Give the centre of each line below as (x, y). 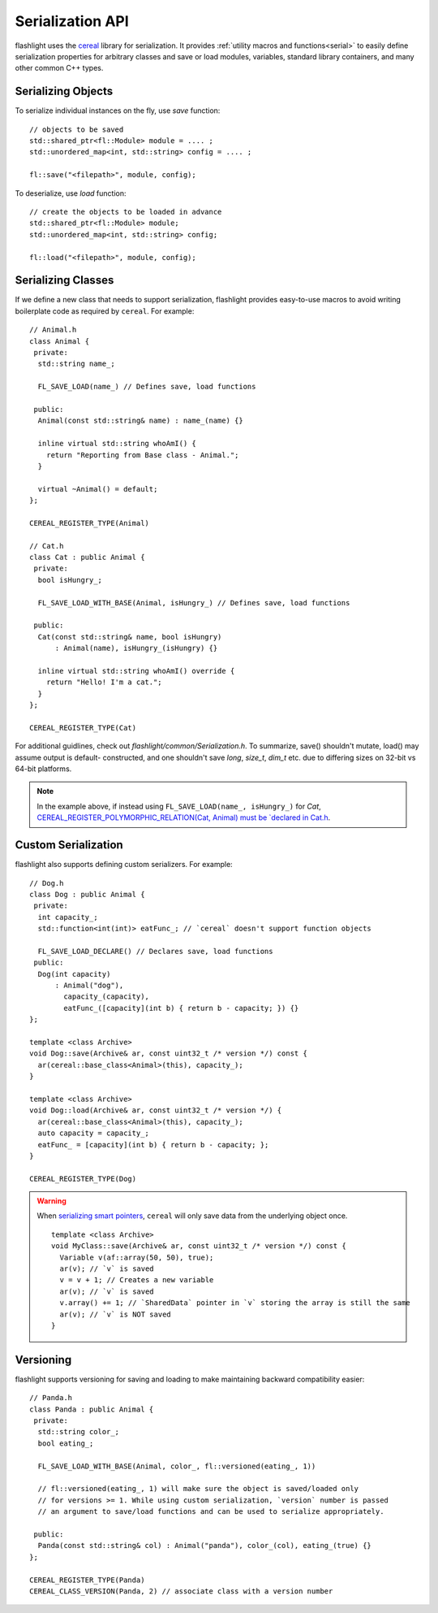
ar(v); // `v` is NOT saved (116, 1314)
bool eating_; (66, 1443)
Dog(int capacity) (74, 974)
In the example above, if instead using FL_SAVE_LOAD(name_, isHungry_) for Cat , (179, 806)
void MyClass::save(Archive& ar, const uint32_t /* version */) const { (199, 1246)
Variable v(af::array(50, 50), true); (137, 1257)
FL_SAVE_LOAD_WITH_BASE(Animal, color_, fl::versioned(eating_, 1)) (177, 1466)
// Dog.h (47, 883)
